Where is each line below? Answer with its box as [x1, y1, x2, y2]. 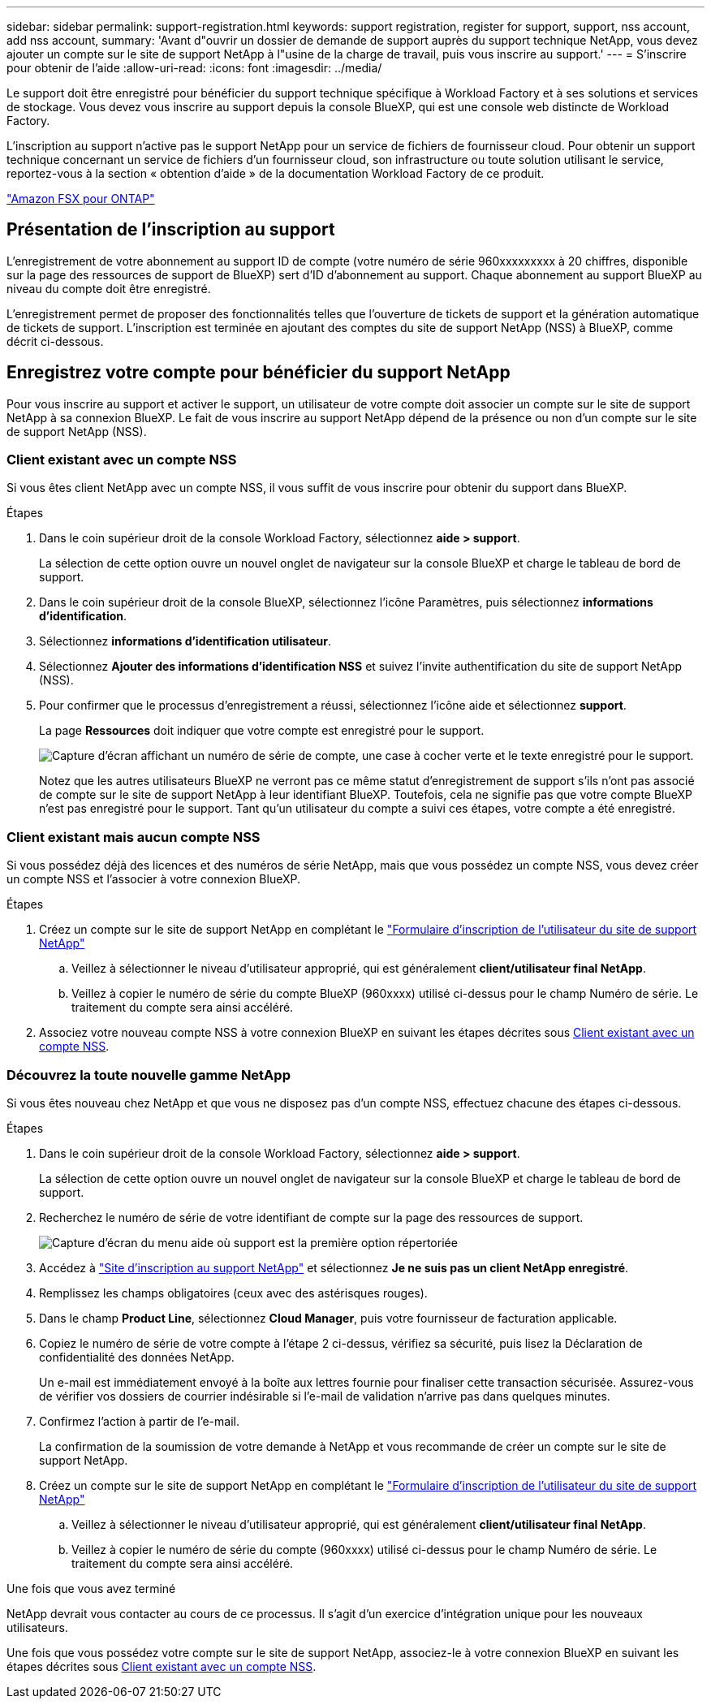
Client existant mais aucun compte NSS [6, 828, 261, 845]
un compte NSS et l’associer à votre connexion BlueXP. [6, 872, 301, 887]
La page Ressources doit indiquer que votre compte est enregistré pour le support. [39, 723, 485, 738]
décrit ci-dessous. [6, 334, 104, 348]
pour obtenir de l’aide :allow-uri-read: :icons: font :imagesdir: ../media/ [6, 61, 382, 75]
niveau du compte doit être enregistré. [6, 281, 211, 296]
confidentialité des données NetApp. [39, 1349, 235, 1364]
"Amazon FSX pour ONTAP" [6, 192, 155, 205]
